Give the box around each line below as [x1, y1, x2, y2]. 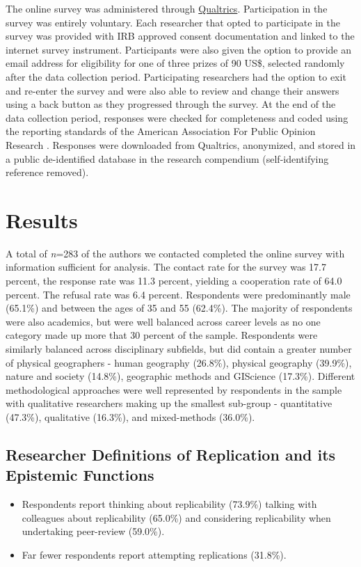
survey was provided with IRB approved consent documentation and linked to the [6, 29, 355, 43]
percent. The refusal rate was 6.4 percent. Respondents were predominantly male [6, 287, 351, 301]
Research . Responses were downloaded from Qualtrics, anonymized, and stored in [6, 137, 356, 152]
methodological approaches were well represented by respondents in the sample [6, 382, 342, 397]
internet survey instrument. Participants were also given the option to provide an [6, 42, 351, 56]
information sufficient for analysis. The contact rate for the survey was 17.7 [6, 259, 327, 274]
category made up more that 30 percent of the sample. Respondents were [6, 328, 318, 342]
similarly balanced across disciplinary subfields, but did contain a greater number [6, 342, 352, 356]
